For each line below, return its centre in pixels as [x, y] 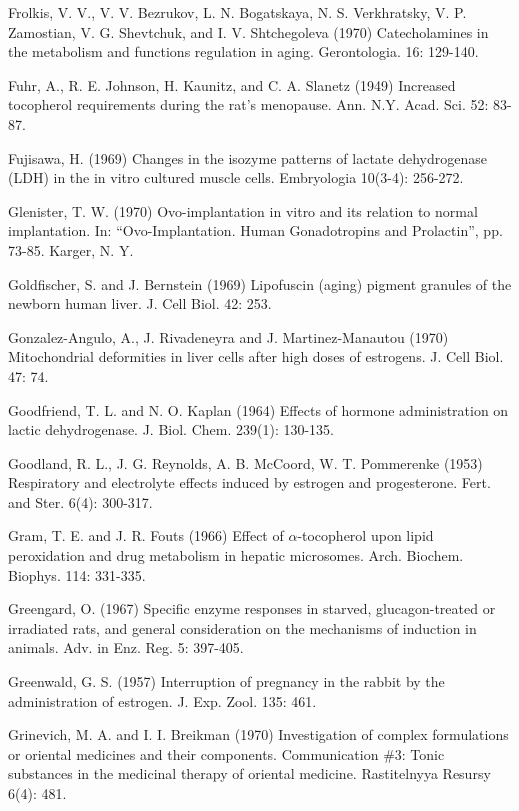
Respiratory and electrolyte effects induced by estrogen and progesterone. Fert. [249, 482]
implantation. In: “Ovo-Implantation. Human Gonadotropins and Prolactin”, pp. [255, 230]
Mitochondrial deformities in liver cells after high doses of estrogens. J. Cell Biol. [256, 356]
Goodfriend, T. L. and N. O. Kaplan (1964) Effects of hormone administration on [258, 409]
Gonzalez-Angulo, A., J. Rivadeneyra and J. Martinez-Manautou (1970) [228, 336]
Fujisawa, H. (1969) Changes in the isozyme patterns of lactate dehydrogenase [247, 157]
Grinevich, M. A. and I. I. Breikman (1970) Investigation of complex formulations [258, 734]
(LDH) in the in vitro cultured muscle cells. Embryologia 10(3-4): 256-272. [236, 177]
